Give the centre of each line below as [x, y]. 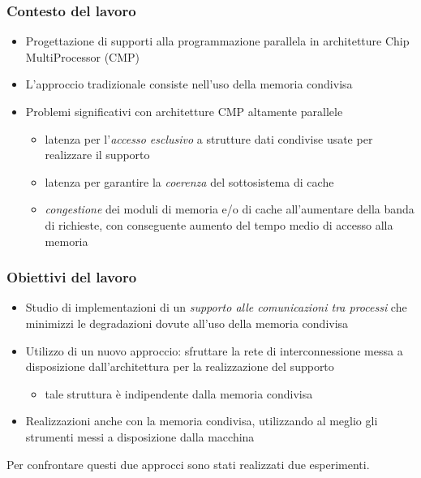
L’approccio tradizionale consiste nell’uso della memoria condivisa [189, 84]
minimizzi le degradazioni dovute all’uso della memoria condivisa [187, 323]
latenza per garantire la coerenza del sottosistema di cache [189, 181]
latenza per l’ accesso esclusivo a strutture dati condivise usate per [209, 138]
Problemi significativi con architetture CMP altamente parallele [184, 111]
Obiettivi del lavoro [72, 277]
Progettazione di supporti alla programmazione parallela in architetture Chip [217, 41]
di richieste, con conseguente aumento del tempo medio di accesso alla [219, 224]
